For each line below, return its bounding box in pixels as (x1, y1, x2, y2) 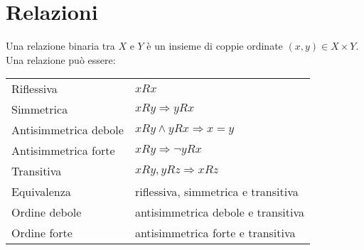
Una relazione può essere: (6, 52, 116, 67)
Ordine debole (11, 204, 82, 221)
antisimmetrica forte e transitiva (134, 224, 296, 241)
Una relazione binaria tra (6, 38, 115, 53)
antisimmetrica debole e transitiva (134, 204, 304, 221)
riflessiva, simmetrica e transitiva (134, 183, 299, 200)
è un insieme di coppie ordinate (146, 38, 283, 53)
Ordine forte (11, 224, 73, 241)
